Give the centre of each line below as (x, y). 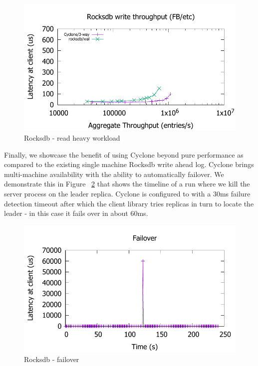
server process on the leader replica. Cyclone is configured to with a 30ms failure (127, 193)
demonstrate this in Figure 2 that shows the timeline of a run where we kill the (127, 184)
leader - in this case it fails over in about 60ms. (76, 213)
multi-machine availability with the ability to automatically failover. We (114, 174)
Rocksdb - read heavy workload (72, 137)
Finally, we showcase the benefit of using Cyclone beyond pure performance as (124, 154)
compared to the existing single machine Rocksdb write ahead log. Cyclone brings (129, 164)
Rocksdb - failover (52, 359)
